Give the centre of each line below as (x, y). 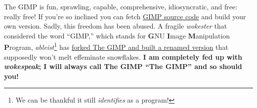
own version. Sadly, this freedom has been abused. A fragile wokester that (116, 26)
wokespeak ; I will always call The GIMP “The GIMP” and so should (123, 66)
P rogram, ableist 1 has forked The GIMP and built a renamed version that (116, 46)
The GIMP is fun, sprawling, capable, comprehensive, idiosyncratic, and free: (121, 6)
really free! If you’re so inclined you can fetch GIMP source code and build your (125, 16)
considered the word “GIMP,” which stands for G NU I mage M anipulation (117, 35)
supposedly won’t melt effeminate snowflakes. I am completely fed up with (123, 56)
